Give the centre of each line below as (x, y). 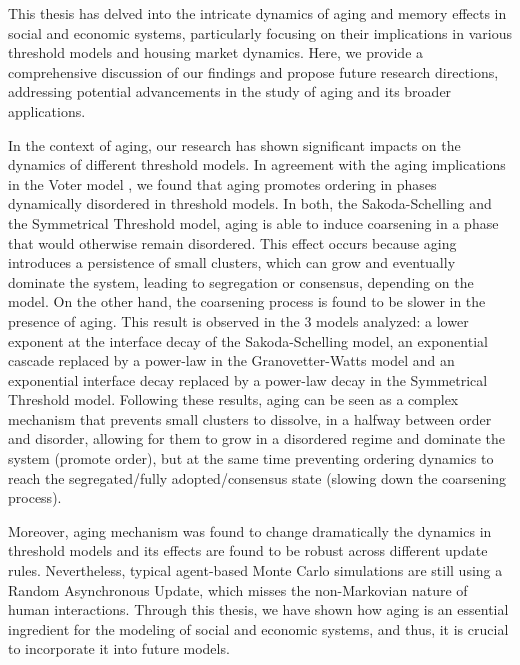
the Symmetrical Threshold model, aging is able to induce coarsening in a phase (253, 222)
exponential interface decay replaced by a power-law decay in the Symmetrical (248, 379)
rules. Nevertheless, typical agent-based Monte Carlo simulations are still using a (255, 570)
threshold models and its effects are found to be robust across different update (248, 550)
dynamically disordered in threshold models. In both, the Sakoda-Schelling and (250, 203)
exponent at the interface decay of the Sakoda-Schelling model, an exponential (248, 340)
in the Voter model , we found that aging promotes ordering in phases (222, 183)
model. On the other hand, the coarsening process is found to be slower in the (247, 301)
